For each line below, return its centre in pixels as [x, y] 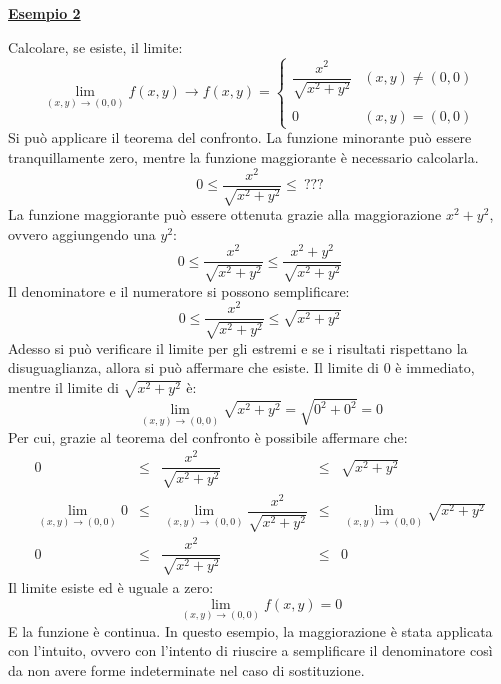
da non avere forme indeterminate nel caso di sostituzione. [186, 669]
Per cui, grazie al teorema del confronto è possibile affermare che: [208, 436]
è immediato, [435, 367]
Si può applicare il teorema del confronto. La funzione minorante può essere [240, 137]
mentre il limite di [63, 387]
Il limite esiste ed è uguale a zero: [111, 586]
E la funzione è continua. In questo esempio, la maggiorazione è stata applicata [250, 630]
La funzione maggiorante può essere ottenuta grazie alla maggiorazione [225, 214]
